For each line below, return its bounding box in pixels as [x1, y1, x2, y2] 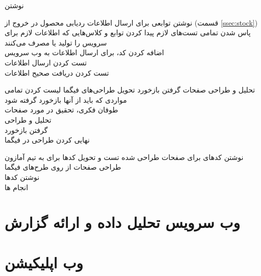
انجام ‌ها [5, 181, 29, 192]
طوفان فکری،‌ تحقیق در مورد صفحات [5, 104, 118, 115]
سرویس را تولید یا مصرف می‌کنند [5, 37, 107, 48]
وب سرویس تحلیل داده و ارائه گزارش [5, 212, 240, 233]
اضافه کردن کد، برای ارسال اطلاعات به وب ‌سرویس [5, 47, 164, 58]
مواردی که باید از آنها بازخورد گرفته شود [5, 94, 127, 105]
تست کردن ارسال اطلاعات [5, 57, 87, 67]
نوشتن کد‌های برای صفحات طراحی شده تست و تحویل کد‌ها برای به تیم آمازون [5, 151, 244, 162]
